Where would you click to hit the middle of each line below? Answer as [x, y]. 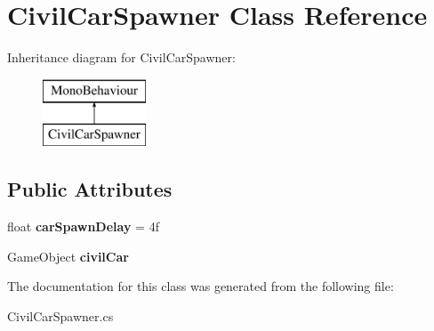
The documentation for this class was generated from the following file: [201, 286]
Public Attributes [90, 189]
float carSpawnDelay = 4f [83, 226]
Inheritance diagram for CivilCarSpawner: [121, 57]
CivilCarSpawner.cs [60, 315]
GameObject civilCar [68, 256]
